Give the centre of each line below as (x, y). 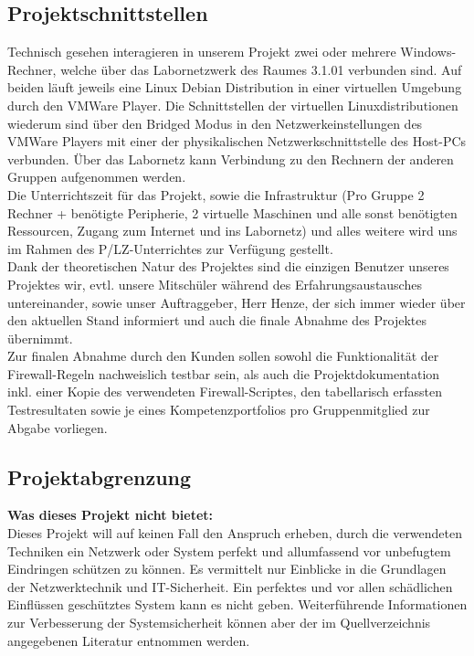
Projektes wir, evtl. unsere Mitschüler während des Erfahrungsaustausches (215, 284)
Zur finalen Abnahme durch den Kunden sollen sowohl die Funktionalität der (223, 356)
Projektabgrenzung (100, 476)
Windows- (428, 52)
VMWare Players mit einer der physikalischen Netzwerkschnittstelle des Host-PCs (237, 141)
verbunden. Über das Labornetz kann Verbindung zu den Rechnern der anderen (231, 159)
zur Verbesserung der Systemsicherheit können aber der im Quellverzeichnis (219, 623)
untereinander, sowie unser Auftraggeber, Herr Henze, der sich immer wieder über (237, 302)
